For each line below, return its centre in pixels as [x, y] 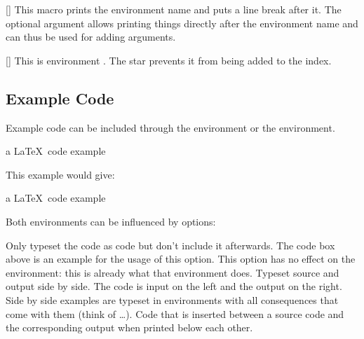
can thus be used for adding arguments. [91, 37]
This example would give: [60, 174]
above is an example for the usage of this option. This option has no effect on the [181, 259]
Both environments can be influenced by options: [111, 221]
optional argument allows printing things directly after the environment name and [182, 23]
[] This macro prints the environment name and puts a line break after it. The [174, 9]
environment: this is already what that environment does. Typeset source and [173, 272]
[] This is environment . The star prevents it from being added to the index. [169, 60]
